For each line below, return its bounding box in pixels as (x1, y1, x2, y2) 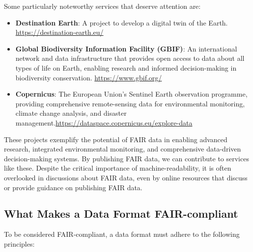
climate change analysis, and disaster (15, 108, 127, 118)
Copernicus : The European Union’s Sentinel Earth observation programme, (15, 89, 248, 99)
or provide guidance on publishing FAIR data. (4, 182, 142, 192)
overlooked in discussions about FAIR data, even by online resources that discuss (4, 172, 248, 182)
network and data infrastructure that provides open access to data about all (15, 53, 245, 63)
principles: (4, 238, 35, 249)
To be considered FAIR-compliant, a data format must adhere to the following (4, 229, 240, 239)
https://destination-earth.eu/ (15, 27, 104, 37)
